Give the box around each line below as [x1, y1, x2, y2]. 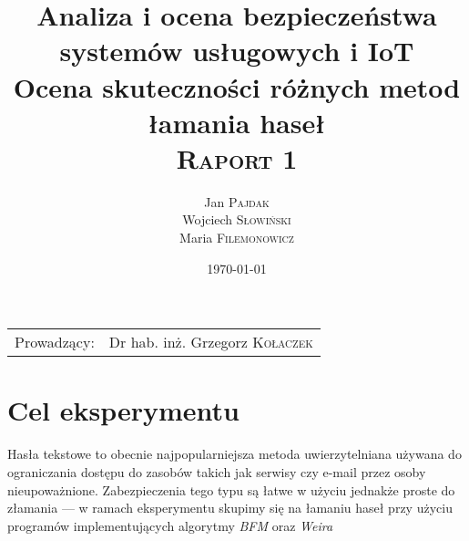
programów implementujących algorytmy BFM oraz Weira [7, 515, 333, 535]
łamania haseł [148, 103, 325, 140]
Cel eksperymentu [7, 391, 240, 429]
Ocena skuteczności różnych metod [13, 68, 461, 105]
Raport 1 [176, 139, 298, 176]
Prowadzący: [15, 331, 95, 353]
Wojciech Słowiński [182, 210, 291, 229]
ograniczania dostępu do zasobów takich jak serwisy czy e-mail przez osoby [7, 462, 426, 481]
